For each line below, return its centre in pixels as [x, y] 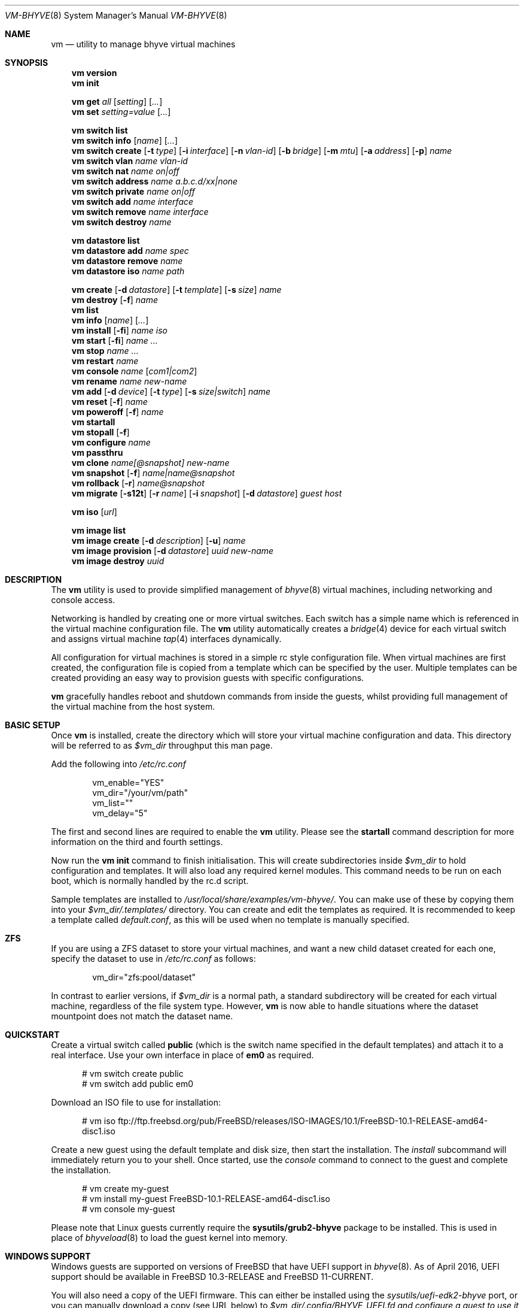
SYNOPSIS [27, 63]
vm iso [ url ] [94, 512]
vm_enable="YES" [128, 782]
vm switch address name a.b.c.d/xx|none [155, 181]
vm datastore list [106, 240]
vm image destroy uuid [118, 561]
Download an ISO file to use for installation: [136, 1102]
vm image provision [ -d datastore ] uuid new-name [173, 551]
